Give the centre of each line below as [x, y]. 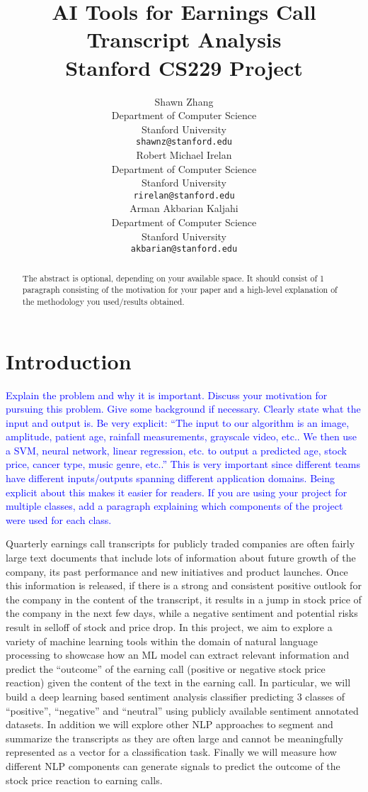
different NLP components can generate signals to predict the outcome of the [173, 765]
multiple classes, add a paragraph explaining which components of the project [174, 506]
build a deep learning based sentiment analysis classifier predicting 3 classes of [176, 696]
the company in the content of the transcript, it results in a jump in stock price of [184, 599]
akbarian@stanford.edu [184, 249]
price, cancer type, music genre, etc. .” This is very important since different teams [183, 464]
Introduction [69, 361]
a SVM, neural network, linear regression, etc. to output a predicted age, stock [176, 450]
